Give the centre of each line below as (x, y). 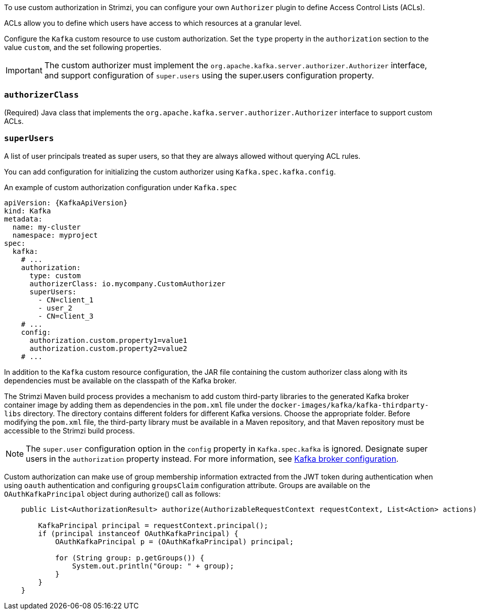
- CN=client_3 (66, 316)
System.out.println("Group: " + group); (153, 566)
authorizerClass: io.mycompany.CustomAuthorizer (128, 283)
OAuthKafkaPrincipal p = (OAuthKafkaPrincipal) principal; (175, 541)
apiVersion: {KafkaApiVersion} (66, 203)
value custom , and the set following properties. (83, 47)
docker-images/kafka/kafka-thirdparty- (350, 405)
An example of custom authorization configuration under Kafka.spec (121, 187)
